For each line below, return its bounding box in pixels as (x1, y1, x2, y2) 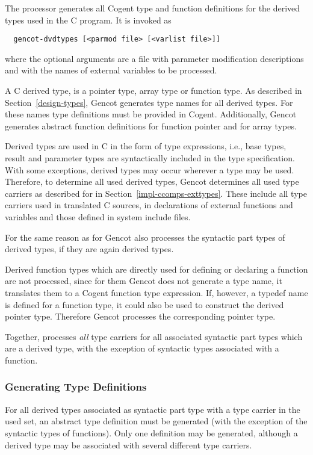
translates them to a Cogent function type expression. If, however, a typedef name (5, 286, 308, 299)
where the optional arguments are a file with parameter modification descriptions (5, 52, 304, 64)
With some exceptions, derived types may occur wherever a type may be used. (5, 163, 294, 176)
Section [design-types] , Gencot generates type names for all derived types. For (5, 96, 293, 108)
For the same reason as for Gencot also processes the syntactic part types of (5, 231, 285, 243)
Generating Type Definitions (5, 379, 147, 394)
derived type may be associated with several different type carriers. (5, 438, 252, 451)
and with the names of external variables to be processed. (5, 64, 217, 76)
